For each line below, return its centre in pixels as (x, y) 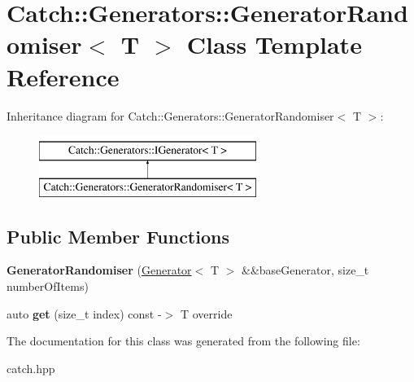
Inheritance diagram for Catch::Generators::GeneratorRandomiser (170, 115)
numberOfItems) (48, 286)
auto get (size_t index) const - (84, 313)
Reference (63, 76)
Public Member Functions (118, 236)
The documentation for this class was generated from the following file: (183, 341)
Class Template (274, 44)
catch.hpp (31, 368)
